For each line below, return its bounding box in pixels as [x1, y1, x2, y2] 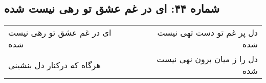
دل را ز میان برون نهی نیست [157, 53, 258, 65]
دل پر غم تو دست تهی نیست [157, 26, 258, 39]
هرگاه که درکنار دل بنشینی [8, 59, 101, 71]
